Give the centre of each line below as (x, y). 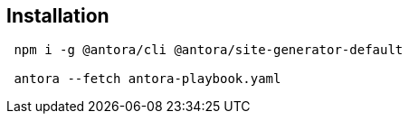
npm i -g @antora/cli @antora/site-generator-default (209, 50)
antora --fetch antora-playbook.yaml (147, 79)
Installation (58, 16)
